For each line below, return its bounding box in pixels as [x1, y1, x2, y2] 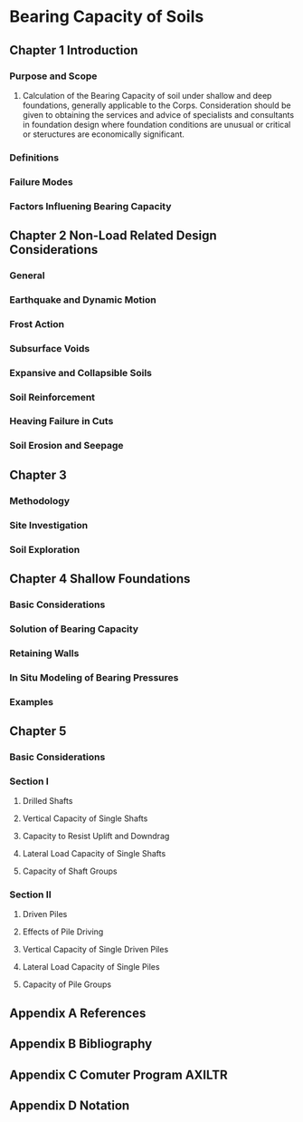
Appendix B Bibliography [9, 1036, 153, 1052]
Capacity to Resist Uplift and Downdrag [22, 831, 170, 842]
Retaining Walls [9, 646, 80, 659]
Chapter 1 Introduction [9, 43, 138, 58]
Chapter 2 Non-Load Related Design [9, 228, 217, 244]
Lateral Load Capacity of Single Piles [22, 962, 160, 972]
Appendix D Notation [9, 1098, 130, 1114]
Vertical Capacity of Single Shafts [22, 813, 148, 824]
